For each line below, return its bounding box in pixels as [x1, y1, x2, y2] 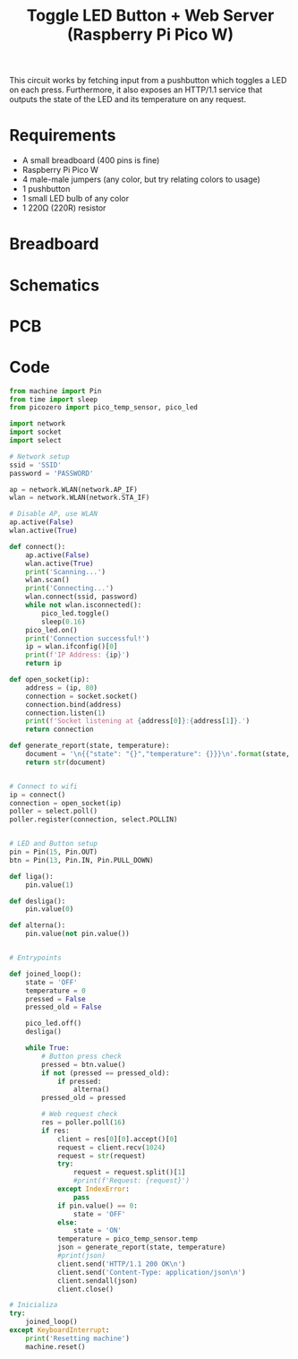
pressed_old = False [25, 1002, 102, 1012]
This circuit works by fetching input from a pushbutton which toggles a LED [9, 75, 287, 86]
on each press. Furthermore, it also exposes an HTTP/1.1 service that [9, 84, 262, 95]
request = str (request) [56, 1151, 146, 1160]
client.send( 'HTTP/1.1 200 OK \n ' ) [56, 1260, 186, 1269]
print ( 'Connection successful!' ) [25, 633, 150, 643]
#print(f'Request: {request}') [72, 1176, 191, 1185]
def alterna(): [9, 921, 66, 930]
